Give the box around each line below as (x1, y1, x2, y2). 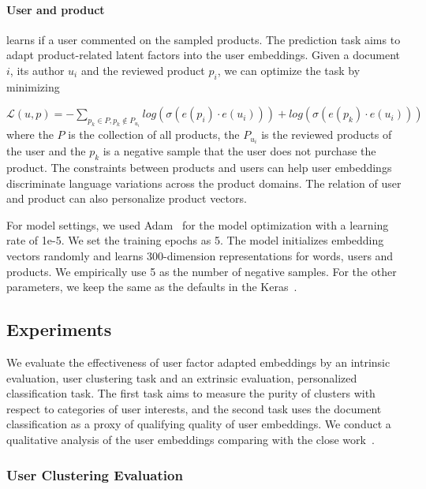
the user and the (6, 143, 86, 159)
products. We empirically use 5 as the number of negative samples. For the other (6, 263, 397, 279)
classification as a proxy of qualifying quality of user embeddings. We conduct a (6, 416, 391, 432)
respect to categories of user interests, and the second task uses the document (6, 400, 382, 416)
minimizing (6, 78, 60, 95)
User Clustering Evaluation (6, 465, 183, 484)
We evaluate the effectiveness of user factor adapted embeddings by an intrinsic (6, 354, 390, 371)
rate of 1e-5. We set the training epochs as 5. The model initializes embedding (6, 232, 384, 248)
